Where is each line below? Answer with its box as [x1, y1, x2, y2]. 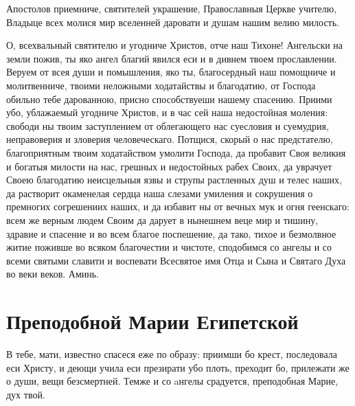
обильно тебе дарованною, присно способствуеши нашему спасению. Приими [6, 91, 332, 106]
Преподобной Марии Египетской [6, 307, 299, 335]
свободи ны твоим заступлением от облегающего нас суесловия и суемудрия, [6, 118, 329, 133]
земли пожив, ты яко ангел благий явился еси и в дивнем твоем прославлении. [6, 51, 337, 65]
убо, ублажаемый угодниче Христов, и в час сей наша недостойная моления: [6, 105, 328, 120]
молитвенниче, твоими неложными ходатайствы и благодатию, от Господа [6, 78, 316, 92]
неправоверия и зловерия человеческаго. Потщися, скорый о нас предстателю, [6, 132, 333, 146]
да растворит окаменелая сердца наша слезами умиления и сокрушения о [6, 185, 313, 200]
